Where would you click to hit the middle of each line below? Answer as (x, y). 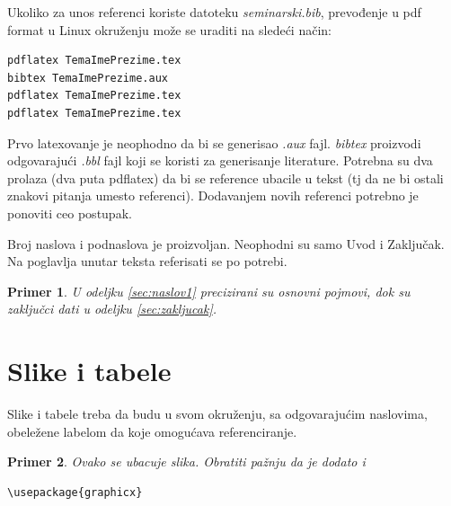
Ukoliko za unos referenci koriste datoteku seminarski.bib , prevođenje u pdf (214, 12)
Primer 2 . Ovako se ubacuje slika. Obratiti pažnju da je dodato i (186, 462)
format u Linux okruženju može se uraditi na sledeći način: (169, 29)
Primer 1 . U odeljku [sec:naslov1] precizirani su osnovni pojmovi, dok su (209, 291)
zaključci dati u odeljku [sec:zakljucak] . (112, 309)
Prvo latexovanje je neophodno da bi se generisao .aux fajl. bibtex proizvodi (214, 142)
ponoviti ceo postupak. (70, 213)
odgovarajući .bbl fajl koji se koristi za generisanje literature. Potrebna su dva (220, 160)
